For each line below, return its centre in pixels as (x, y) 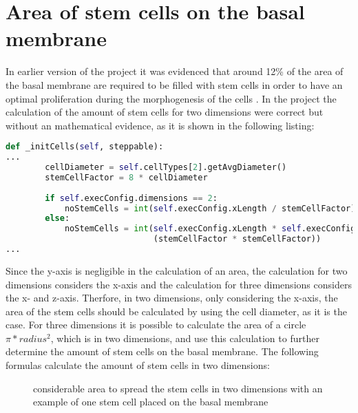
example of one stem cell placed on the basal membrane (151, 402)
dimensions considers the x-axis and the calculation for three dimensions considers (179, 284)
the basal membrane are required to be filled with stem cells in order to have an (174, 84)
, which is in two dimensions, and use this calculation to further (185, 338)
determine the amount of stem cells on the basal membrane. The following (162, 351)
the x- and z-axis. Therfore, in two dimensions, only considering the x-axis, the (172, 298)
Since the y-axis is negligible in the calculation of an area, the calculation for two (177, 270)
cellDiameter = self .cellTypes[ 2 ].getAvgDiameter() (166, 168)
